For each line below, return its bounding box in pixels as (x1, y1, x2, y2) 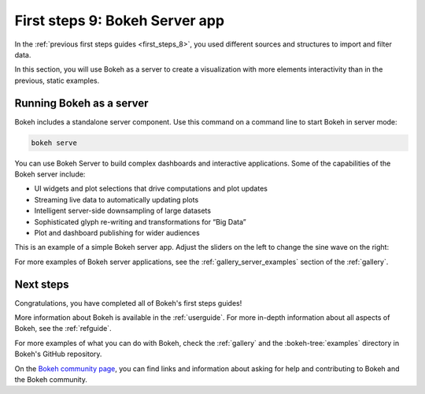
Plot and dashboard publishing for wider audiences (34, 228, 200, 237)
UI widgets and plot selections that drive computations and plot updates (34, 184, 268, 193)
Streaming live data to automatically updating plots (34, 195, 199, 204)
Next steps (14, 277, 69, 291)
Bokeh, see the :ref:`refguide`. (14, 324, 112, 333)
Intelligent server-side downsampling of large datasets (34, 206, 212, 216)
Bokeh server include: (14, 169, 86, 179)
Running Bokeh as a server (14, 96, 149, 110)
